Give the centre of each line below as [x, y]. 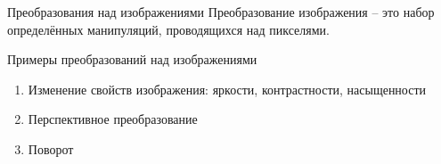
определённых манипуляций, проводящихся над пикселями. [168, 29]
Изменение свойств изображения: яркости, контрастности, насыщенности [227, 89]
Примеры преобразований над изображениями [132, 59]
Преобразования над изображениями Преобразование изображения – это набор [221, 12]
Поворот [51, 148]
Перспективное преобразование [113, 119]
